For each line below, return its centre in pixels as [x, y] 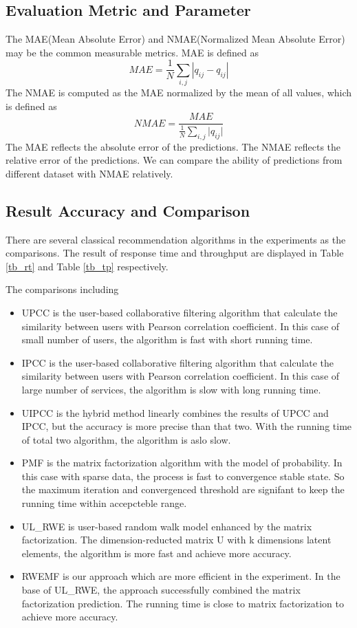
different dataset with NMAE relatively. [89, 173]
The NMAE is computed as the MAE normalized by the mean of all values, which [179, 93]
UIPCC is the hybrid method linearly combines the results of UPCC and [175, 412]
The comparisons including [62, 289]
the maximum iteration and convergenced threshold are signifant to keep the [183, 489]
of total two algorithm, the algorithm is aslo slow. [126, 439]
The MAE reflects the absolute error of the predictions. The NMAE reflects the [173, 146]
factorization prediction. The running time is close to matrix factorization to [183, 603]
